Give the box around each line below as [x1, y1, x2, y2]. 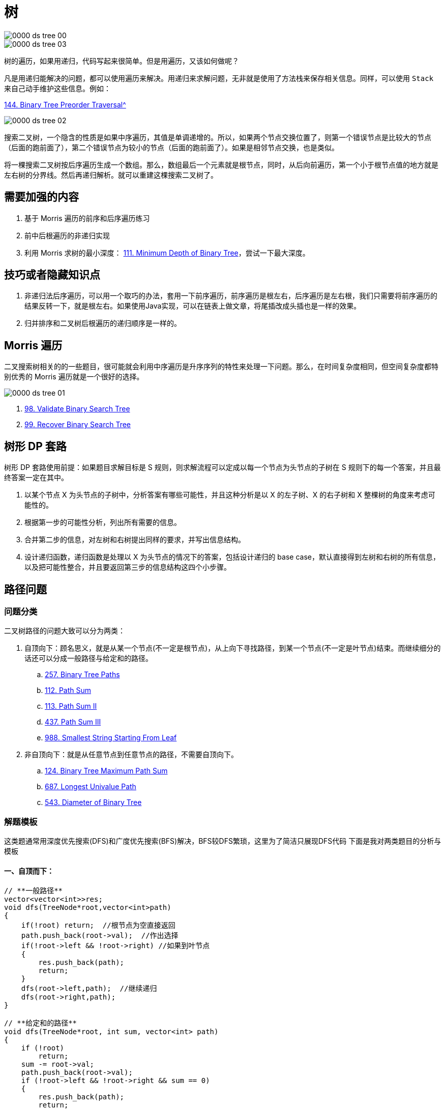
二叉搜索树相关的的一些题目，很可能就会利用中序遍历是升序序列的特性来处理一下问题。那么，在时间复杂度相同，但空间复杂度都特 [4, 362, 438, 371]
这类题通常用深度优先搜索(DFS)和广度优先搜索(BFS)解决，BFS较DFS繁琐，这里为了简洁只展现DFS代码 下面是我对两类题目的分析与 [4, 837, 441, 846]
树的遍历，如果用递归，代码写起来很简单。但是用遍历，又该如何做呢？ [4, 56, 239, 65]
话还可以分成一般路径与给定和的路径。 [24, 654, 153, 663]
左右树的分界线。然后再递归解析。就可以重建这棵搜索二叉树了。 [4, 170, 218, 179]
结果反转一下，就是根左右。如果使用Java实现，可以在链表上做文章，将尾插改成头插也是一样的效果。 [24, 301, 361, 311]
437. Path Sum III [45, 717, 101, 727]
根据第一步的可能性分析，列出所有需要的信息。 [24, 518, 181, 527]
